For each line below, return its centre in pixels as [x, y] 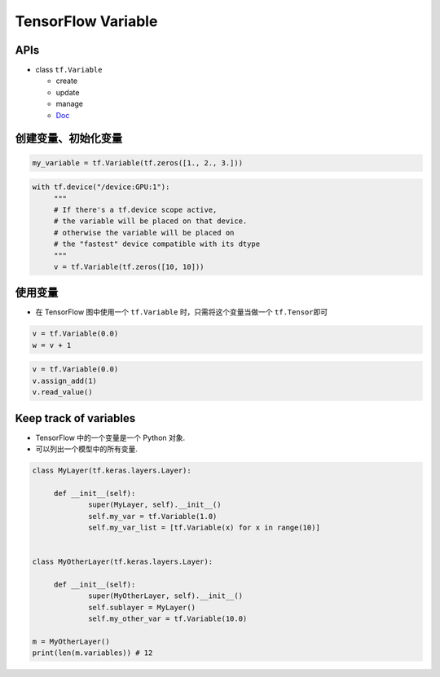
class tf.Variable [69, 70]
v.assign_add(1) [65, 380]
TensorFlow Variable [86, 21]
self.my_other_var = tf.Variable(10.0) [168, 619]
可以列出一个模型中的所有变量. [87, 449]
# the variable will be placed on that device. [150, 221]
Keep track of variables [75, 418]
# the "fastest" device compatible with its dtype [157, 244]
